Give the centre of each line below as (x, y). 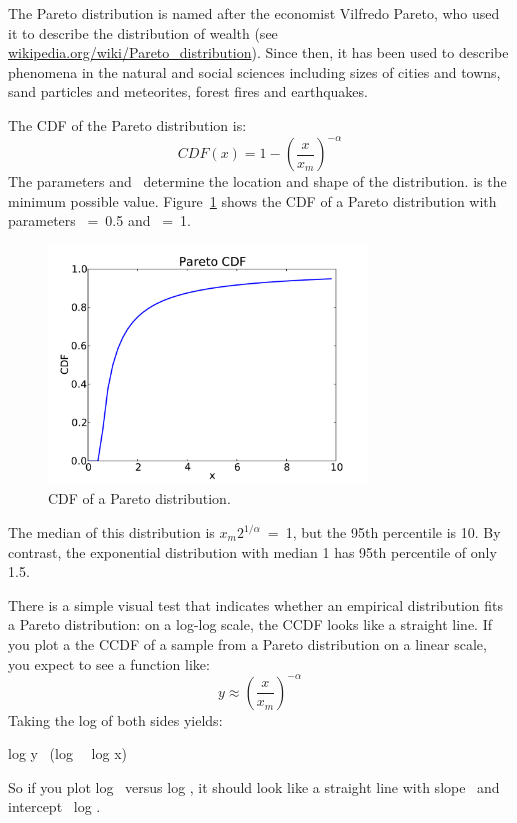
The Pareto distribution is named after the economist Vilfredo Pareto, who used (254, 13)
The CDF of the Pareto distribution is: (127, 124)
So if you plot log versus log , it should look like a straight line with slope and (254, 786)
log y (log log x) (67, 753)
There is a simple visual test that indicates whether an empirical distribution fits (255, 604)
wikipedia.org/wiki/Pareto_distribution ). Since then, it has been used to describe (258, 52)
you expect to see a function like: (109, 663)
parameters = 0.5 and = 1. (99, 220)
